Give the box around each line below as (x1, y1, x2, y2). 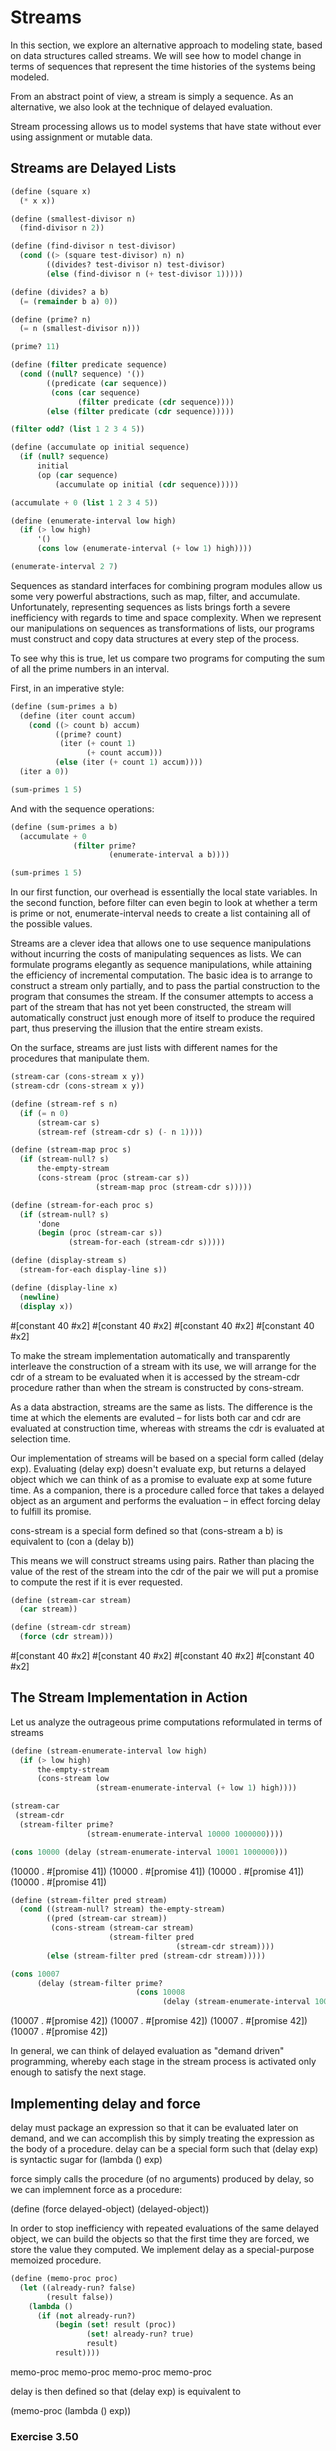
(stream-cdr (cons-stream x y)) (10, 1081, 145, 1091)
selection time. (10, 1432, 72, 1445)
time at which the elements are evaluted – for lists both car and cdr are (10, 1411, 302, 1423)
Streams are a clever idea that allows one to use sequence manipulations (10, 937, 312, 950)
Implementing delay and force (10, 2095, 201, 2112)
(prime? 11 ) (10, 342, 60, 352)
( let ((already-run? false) (19, 2282, 137, 2293)
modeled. (10, 71, 50, 83)
